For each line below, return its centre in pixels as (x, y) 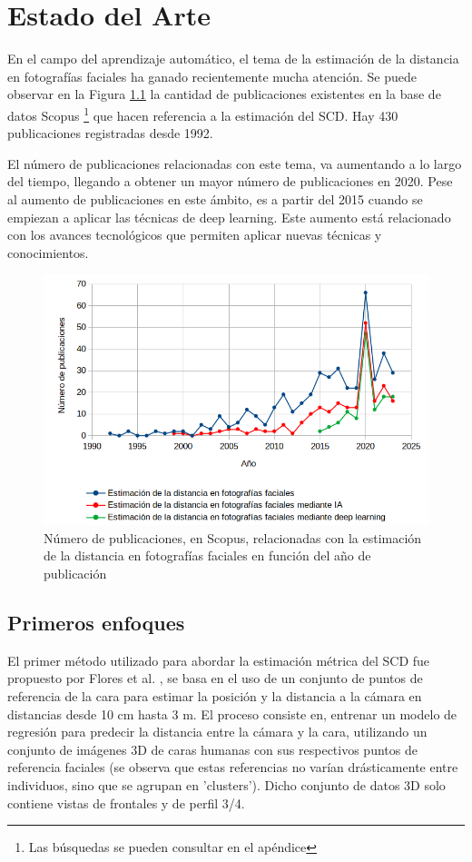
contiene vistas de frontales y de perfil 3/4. (126, 803)
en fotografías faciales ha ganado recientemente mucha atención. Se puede (212, 76)
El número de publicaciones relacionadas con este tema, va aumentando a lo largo (235, 163)
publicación (75, 574)
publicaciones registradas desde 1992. (110, 133)
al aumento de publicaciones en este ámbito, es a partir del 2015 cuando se (215, 198)
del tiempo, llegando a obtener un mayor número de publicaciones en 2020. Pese (230, 181)
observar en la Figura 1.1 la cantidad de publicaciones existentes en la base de (224, 94)
